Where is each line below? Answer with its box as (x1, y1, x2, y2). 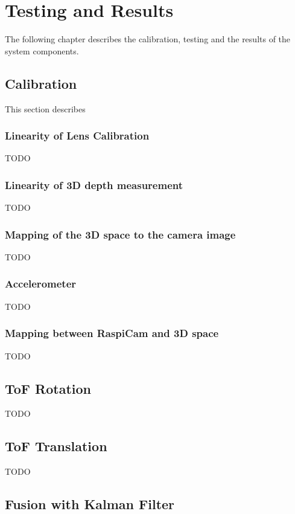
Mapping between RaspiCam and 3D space (5, 326, 219, 341)
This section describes (5, 102, 86, 115)
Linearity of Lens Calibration (5, 128, 150, 143)
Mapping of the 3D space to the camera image (5, 226, 236, 242)
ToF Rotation (5, 379, 92, 397)
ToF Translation (5, 437, 107, 455)
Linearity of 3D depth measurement (5, 177, 183, 192)
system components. (5, 44, 79, 57)
